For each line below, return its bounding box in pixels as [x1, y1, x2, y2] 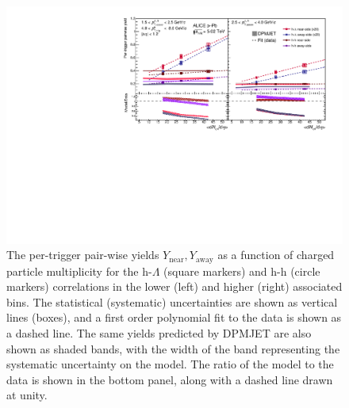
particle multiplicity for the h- [6, 262, 152, 279]
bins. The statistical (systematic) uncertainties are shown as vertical [6, 293, 338, 310]
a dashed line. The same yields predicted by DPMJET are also [6, 325, 312, 341]
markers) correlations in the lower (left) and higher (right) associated [6, 278, 343, 295]
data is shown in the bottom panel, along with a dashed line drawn [6, 371, 333, 387]
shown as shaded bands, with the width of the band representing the [6, 340, 340, 357]
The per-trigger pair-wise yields [6, 246, 159, 263]
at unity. [6, 387, 48, 403]
